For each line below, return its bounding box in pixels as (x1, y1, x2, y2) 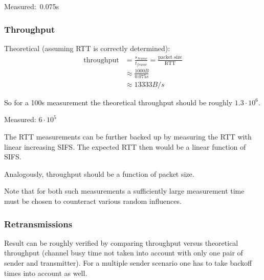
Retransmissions (4, 217, 73, 230)
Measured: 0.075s (4, 1, 59, 11)
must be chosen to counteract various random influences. (4, 196, 182, 206)
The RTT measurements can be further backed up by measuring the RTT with (4, 131, 252, 142)
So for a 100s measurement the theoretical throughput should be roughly (4, 97, 233, 107)
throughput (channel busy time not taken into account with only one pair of (4, 247, 243, 258)
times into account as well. (4, 267, 87, 278)
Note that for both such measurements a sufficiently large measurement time (4, 185, 245, 196)
